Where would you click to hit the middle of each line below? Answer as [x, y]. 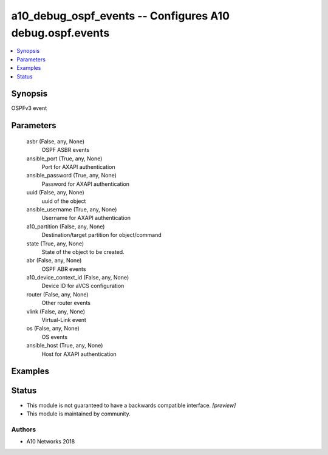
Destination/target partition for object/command [101, 235]
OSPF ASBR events [66, 150]
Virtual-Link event [64, 320]
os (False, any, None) [53, 329]
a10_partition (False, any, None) [66, 226]
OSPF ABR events [64, 269]
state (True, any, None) [55, 244]
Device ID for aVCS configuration [83, 286]
